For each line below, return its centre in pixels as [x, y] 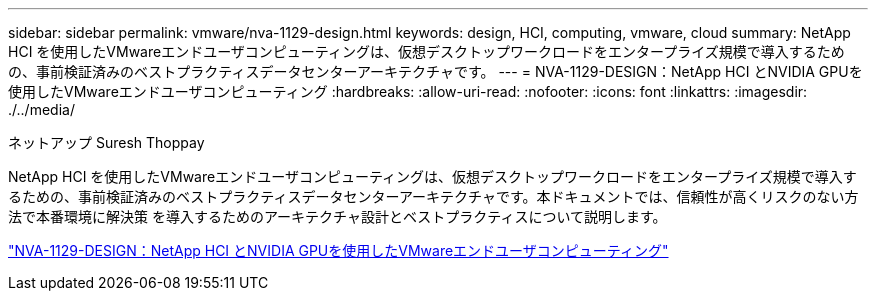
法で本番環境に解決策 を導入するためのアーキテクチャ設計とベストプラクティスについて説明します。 [337, 216]
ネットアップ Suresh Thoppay [106, 142]
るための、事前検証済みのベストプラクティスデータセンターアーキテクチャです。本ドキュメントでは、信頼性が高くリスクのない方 [433, 196]
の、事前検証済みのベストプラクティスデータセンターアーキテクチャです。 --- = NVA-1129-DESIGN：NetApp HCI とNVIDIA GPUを [435, 71]
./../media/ [41, 109]
